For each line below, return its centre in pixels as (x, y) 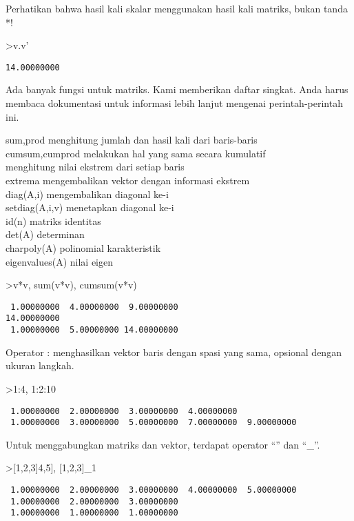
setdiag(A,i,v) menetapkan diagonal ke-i (90, 207)
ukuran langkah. (40, 365)
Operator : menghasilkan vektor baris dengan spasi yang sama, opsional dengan (174, 352)
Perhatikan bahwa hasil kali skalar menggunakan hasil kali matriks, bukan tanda (177, 8)
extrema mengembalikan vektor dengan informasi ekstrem (128, 180)
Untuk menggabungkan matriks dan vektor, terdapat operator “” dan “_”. (163, 444)
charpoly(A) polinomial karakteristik (83, 247)
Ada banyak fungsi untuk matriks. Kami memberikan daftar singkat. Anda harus (177, 89)
